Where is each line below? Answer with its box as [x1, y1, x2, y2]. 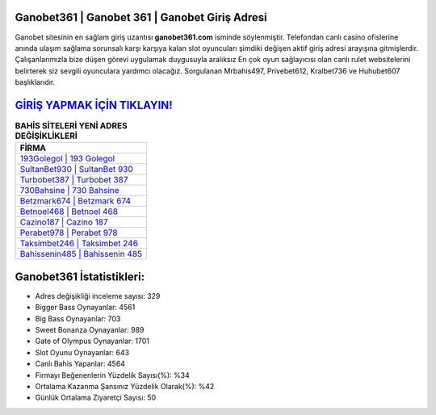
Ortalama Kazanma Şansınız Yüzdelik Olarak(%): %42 [35, 382, 215, 391]
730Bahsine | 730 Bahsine [19, 185, 120, 196]
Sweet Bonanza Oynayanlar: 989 [35, 325, 145, 335]
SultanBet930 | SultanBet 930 [19, 164, 133, 175]
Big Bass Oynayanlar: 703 [35, 313, 121, 323]
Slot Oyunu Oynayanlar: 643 [35, 347, 129, 357]
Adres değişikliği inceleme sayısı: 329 [35, 291, 161, 300]
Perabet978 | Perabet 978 [19, 227, 118, 238]
